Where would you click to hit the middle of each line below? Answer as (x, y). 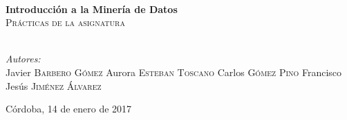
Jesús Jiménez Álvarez (54, 85)
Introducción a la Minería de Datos (92, 9)
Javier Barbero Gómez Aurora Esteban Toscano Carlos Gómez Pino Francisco (174, 72)
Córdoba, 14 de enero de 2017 (69, 109)
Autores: (23, 59)
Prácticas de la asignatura (65, 22)
